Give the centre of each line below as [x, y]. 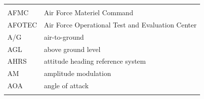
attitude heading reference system [95, 61]
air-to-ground [64, 37]
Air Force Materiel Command [88, 12]
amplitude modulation [77, 73]
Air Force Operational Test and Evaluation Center [120, 24]
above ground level [72, 49]
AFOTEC [22, 24]
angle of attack [66, 86]
